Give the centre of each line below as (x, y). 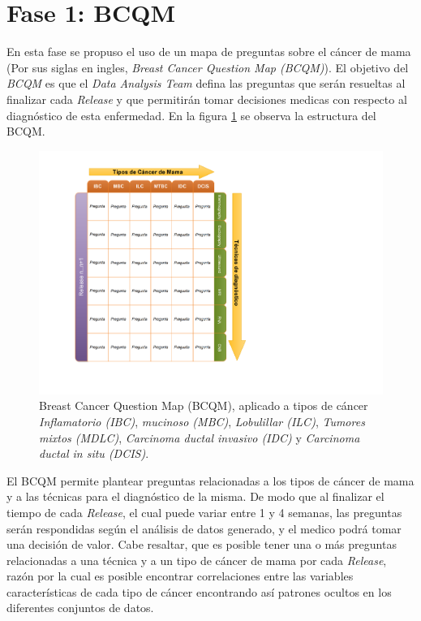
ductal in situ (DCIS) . (94, 453)
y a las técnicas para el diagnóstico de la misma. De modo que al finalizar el (195, 496)
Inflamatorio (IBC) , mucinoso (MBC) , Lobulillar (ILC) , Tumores (202, 421)
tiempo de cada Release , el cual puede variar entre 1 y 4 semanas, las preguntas (204, 512)
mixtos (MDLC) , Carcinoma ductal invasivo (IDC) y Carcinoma (200, 437)
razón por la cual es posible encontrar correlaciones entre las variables (180, 576)
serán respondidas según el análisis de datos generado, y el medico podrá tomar (204, 528)
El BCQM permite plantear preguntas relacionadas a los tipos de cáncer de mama (210, 480)
